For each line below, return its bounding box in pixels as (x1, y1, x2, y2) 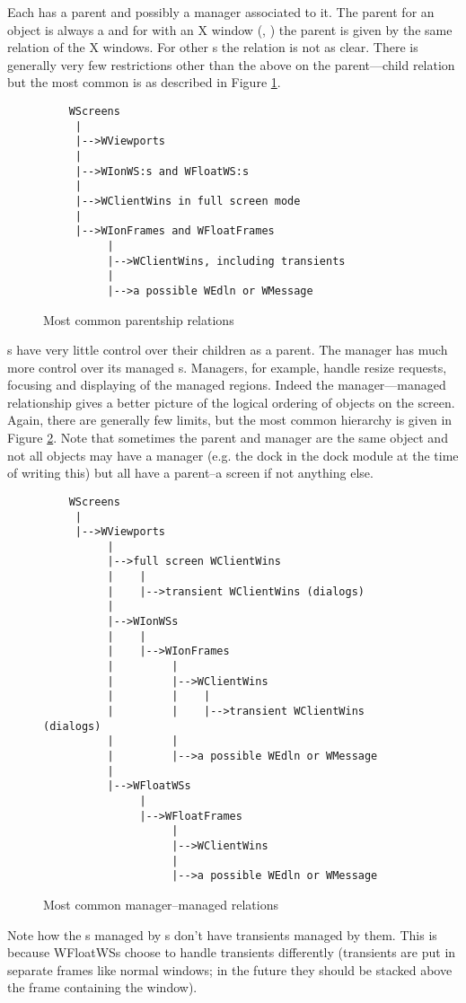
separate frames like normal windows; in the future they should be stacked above (7, 960, 453, 979)
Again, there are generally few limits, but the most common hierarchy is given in (7, 410, 453, 429)
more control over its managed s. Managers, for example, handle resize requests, (7, 357, 447, 376)
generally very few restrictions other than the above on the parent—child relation (7, 55, 455, 74)
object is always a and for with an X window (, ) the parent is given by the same (7, 20, 453, 39)
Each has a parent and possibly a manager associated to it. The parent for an (7, 3, 435, 21)
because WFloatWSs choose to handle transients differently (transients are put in (7, 943, 456, 962)
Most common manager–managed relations (43, 894, 278, 913)
